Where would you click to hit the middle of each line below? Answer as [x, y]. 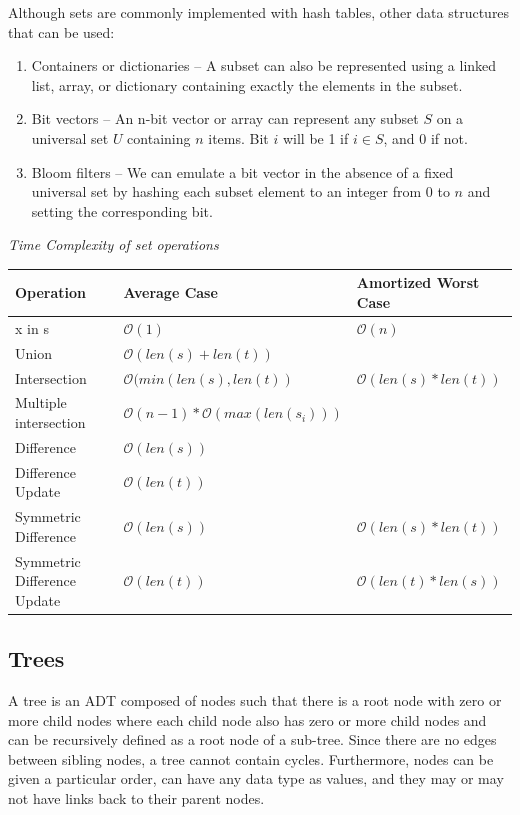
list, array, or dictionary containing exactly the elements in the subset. [247, 84]
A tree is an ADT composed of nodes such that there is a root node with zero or [255, 700]
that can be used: [61, 31]
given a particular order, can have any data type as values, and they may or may [256, 778]
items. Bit [238, 137]
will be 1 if [315, 137]
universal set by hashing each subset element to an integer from [226, 191]
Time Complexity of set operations [113, 244]
